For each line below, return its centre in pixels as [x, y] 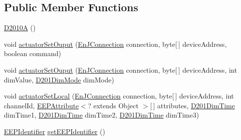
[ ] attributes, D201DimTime [193, 105]
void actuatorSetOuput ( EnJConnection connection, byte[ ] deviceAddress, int [120, 70]
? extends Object [113, 105]
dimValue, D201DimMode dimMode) [59, 79]
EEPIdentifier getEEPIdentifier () [55, 131]
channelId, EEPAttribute [41, 105]
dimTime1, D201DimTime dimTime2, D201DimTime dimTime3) [102, 115]
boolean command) [33, 53]
